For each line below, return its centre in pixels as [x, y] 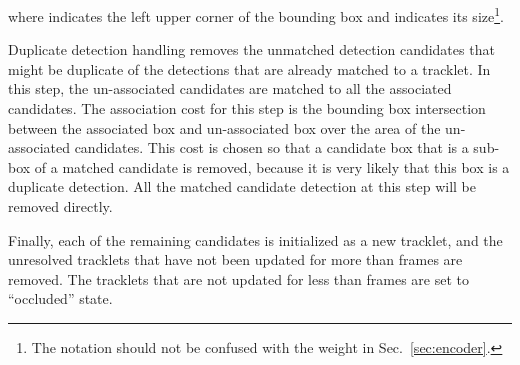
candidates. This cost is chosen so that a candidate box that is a [271, 147]
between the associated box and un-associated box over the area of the [224, 127]
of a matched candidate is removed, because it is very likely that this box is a [272, 166]
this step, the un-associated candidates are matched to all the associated [230, 88]
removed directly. [60, 206]
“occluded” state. [60, 298]
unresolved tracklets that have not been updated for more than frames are [235, 259]
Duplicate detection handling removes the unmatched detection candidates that [251, 49]
